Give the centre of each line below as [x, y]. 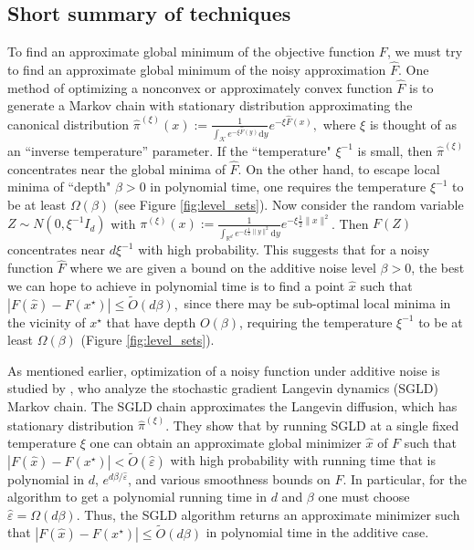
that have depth [151, 322]
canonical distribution [68, 124]
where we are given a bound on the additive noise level [223, 268]
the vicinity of [47, 322]
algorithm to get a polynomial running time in [137, 497]
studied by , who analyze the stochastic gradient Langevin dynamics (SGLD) [223, 388]
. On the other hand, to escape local [339, 168]
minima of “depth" [59, 187]
